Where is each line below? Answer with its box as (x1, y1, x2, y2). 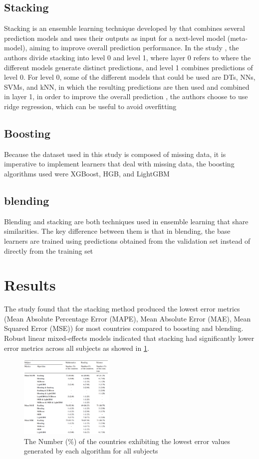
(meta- (227, 32, 248, 43)
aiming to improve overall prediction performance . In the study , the (29, 42, 239, 53)
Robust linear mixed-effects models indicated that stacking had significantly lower (4, 333, 255, 343)
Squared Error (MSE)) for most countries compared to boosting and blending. (4, 323, 244, 333)
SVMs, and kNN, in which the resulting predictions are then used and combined (4, 81, 250, 92)
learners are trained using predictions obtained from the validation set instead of (4, 235, 251, 246)
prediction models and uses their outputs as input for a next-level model (4, 32, 226, 43)
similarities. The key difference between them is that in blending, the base (4, 226, 231, 236)
